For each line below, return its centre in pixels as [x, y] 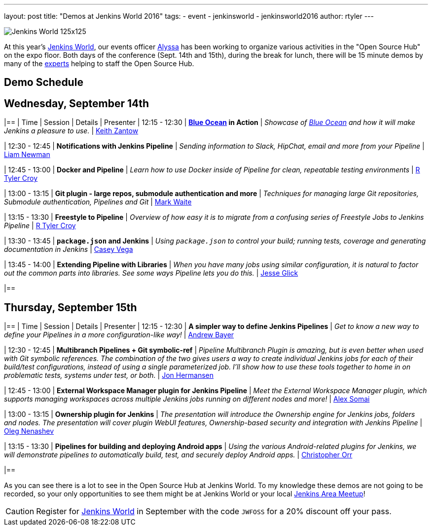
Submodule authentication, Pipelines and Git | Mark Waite [98, 202]
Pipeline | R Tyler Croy [40, 226]
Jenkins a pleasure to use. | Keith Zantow [71, 131]
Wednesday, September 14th [77, 103]
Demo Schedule [44, 82]
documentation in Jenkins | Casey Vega [69, 249]
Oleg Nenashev [29, 431]
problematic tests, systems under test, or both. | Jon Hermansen [109, 375]
